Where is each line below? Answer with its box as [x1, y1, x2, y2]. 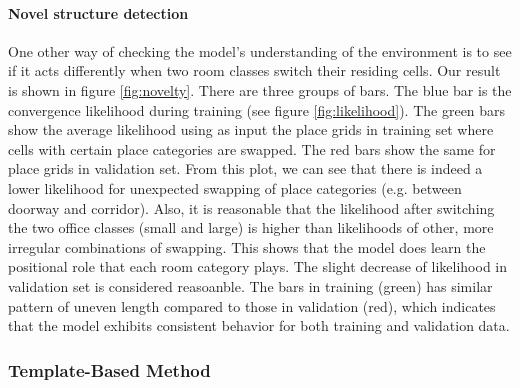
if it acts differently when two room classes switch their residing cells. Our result [8, 60, 501, 81]
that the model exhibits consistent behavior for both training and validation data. [8, 315, 510, 336]
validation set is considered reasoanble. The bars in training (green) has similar [8, 275, 493, 296]
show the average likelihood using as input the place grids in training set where [8, 119, 494, 140]
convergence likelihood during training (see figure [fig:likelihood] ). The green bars [8, 99, 506, 120]
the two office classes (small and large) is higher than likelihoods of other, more [8, 217, 494, 238]
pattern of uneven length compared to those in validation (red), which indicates [8, 295, 496, 316]
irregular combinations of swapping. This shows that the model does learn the [8, 236, 486, 257]
